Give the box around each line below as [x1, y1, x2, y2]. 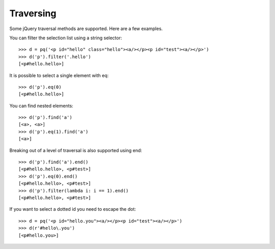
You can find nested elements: [9, 103, 73, 109]
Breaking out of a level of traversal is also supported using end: [9, 147, 143, 153]
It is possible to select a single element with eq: [9, 72, 109, 79]
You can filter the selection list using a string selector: [9, 35, 122, 41]
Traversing [9, 8, 57, 19]
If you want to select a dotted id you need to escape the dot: [9, 206, 136, 212]
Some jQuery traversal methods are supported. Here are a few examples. [9, 26, 163, 32]
